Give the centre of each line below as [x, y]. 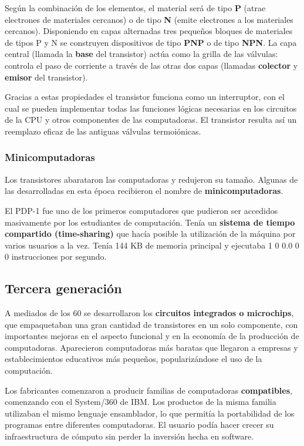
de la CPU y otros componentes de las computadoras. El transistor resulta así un [151, 120]
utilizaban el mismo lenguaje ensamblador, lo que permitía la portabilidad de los [150, 413]
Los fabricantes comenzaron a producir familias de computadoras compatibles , [148, 390]
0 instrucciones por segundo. [56, 256]
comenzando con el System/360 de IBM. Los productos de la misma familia [141, 402]
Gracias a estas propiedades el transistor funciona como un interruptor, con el [145, 97]
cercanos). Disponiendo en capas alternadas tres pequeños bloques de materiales [149, 31]
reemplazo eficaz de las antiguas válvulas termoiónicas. [103, 131]
